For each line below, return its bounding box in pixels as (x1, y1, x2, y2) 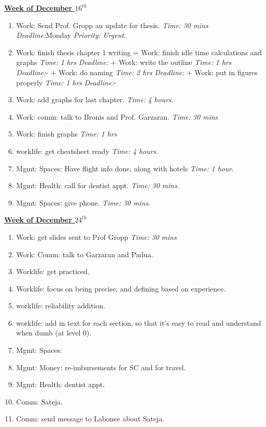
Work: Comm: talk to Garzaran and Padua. (16, 249, 153, 259)
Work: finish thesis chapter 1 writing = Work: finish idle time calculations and (16, 47, 262, 57)
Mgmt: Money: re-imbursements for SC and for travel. (16, 362, 186, 372)
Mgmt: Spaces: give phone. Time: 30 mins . (16, 197, 150, 208)
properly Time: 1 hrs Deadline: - (16, 77, 117, 87)
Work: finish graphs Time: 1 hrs (16, 128, 117, 139)
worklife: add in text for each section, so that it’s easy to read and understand (16, 317, 261, 328)
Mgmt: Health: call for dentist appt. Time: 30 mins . (16, 180, 180, 191)
